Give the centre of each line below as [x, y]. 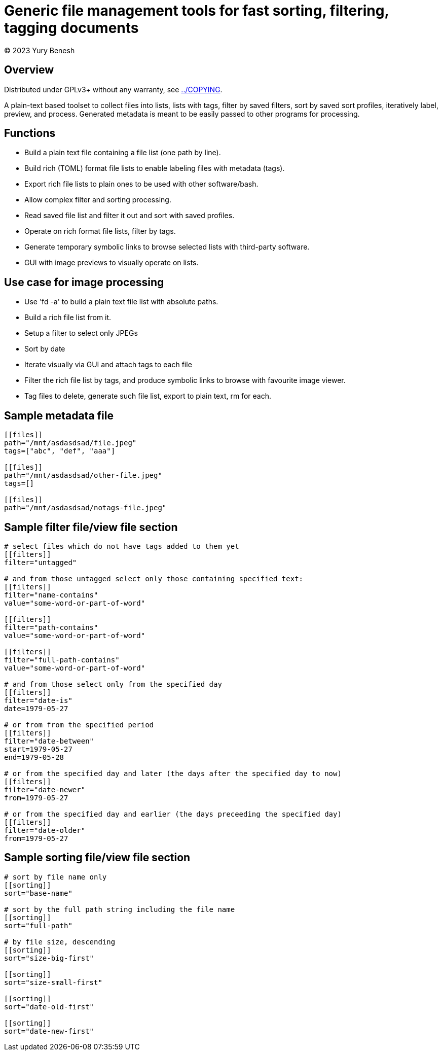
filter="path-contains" [51, 627]
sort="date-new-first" [49, 1031]
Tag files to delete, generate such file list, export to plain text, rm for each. [148, 396]
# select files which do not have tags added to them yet [122, 546]
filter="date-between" [49, 741]
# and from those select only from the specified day [113, 684]
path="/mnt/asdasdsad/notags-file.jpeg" [85, 508]
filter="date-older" [45, 830]
